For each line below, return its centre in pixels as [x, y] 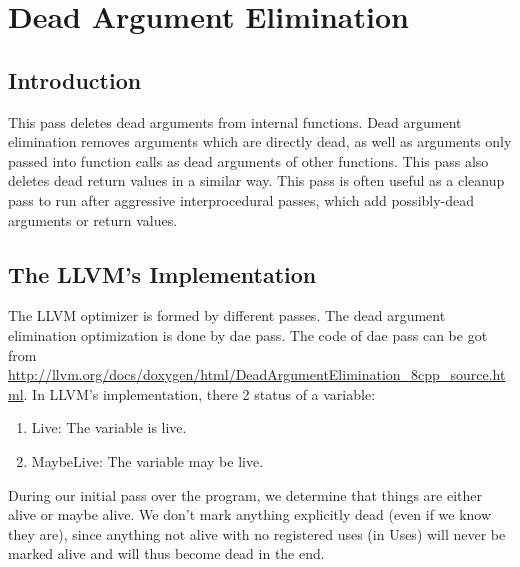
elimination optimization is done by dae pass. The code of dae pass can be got [248, 334]
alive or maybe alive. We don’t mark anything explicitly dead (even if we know [250, 514]
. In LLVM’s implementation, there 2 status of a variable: [199, 393]
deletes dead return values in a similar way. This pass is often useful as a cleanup [256, 180]
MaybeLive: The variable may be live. [147, 460]
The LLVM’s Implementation [162, 273]
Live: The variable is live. [109, 427]
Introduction [75, 79]
